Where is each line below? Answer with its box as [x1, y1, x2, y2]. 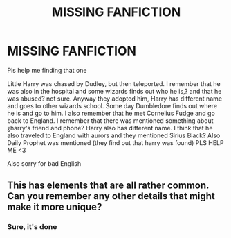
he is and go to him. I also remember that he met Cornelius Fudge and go [7, 109, 216, 117]
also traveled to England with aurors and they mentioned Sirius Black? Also [7, 131, 221, 139]
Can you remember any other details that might [7, 190, 216, 202]
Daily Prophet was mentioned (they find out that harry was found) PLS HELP [7, 138, 224, 146]
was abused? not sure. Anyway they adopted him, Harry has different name [7, 94, 223, 103]
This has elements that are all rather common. [7, 180, 210, 192]
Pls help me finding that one [7, 66, 88, 74]
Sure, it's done [7, 222, 57, 232]
